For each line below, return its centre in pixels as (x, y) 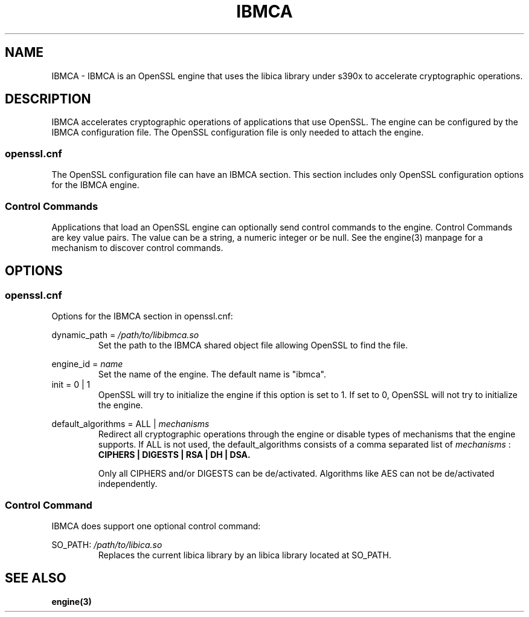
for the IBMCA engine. (95, 185)
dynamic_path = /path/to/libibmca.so (125, 335)
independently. (128, 484)
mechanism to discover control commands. (137, 247)
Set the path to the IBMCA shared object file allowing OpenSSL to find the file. (253, 345)
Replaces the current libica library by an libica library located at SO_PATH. (245, 555)
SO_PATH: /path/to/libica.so (107, 544)
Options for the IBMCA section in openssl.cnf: (142, 316)
